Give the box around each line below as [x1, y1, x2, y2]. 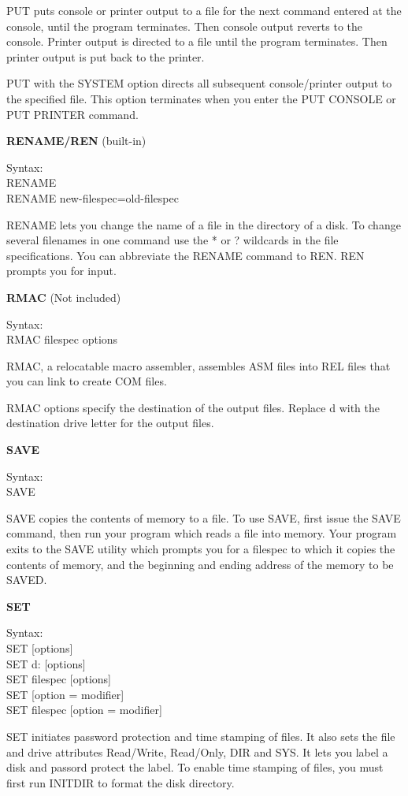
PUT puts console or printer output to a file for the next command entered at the [6, 2, 402, 18]
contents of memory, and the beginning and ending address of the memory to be [6, 556, 394, 572]
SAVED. [6, 571, 47, 588]
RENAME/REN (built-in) [6, 132, 147, 149]
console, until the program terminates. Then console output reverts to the [6, 17, 362, 34]
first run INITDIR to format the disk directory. [6, 774, 235, 790]
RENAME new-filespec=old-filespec [6, 189, 179, 206]
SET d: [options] [6, 655, 86, 671]
